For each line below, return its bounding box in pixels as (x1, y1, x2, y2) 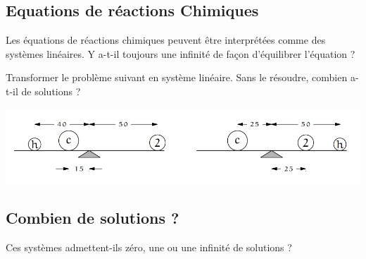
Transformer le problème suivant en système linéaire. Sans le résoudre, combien (6, 70, 348, 85)
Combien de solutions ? (6, 206, 179, 228)
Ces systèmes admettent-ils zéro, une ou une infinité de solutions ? (6, 239, 292, 254)
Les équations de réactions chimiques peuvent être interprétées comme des (6, 32, 326, 47)
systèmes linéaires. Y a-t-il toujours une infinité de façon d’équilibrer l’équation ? (6, 46, 355, 61)
